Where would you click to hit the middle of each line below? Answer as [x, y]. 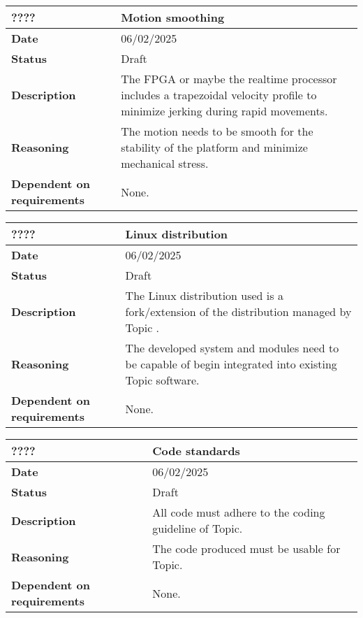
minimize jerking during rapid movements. [224, 111]
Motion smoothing [173, 17]
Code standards [196, 451]
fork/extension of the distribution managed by [238, 311]
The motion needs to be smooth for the [217, 131]
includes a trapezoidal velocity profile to [219, 95]
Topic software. [162, 380]
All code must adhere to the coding [239, 512]
